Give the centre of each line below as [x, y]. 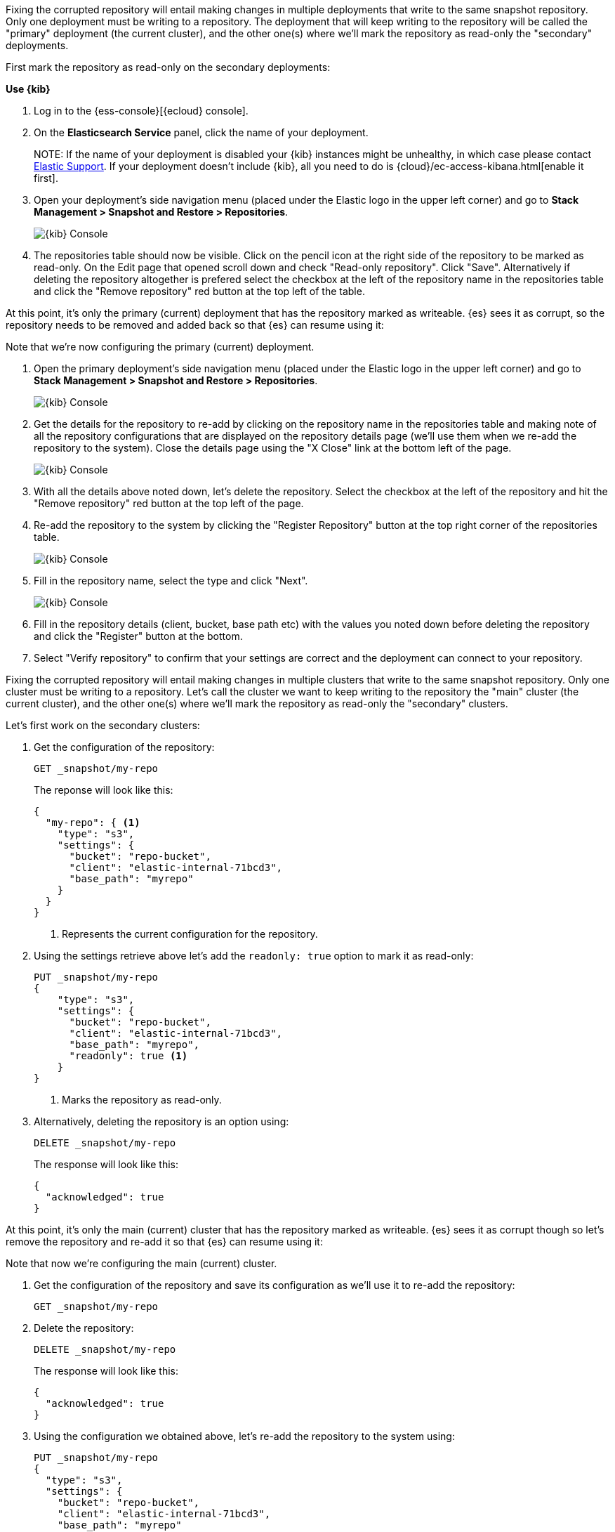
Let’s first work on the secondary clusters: [103, 725]
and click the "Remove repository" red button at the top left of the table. [199, 291]
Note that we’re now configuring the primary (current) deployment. [160, 347]
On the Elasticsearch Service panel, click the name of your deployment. [201, 132]
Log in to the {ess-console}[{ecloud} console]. [141, 111]
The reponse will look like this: [104, 790]
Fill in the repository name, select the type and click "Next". [171, 581]
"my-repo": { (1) [93, 823]
